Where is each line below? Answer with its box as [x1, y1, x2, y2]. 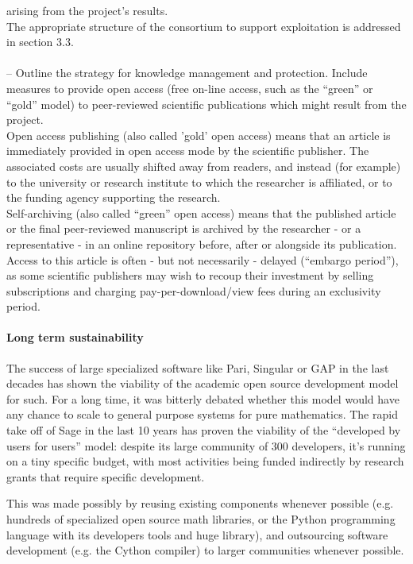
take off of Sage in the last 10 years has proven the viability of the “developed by [6, 422, 401, 438]
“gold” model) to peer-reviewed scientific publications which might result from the [6, 95, 407, 112]
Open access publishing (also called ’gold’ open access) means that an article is [6, 126, 391, 143]
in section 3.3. [6, 33, 74, 50]
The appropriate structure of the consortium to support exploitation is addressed [6, 17, 401, 34]
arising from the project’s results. [6, 2, 168, 18]
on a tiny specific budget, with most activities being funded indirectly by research [6, 453, 404, 469]
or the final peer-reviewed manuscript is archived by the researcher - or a [6, 220, 361, 237]
